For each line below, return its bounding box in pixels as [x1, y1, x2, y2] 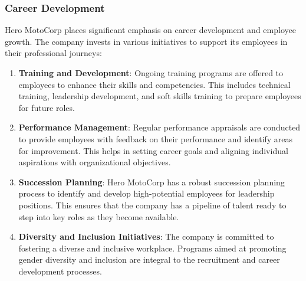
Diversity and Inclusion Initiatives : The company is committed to [18, 230, 274, 243]
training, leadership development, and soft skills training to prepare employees [18, 90, 301, 102]
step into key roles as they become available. [18, 210, 179, 223]
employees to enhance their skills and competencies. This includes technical [18, 78, 291, 90]
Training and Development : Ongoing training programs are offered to [18, 67, 284, 79]
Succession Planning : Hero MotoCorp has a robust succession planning [18, 175, 285, 188]
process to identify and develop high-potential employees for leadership [18, 187, 275, 200]
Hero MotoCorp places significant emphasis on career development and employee [5, 24, 296, 36]
